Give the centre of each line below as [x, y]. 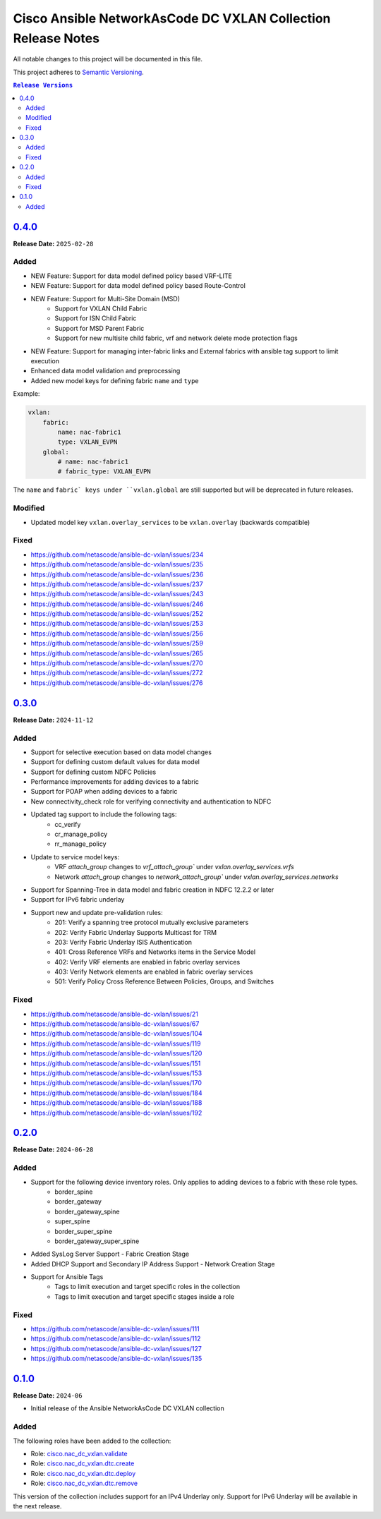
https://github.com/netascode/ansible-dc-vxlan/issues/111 [115, 1329]
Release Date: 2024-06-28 [53, 1149]
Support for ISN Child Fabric [96, 318]
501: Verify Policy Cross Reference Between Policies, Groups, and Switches [164, 981]
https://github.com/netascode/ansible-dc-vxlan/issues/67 [115, 1024]
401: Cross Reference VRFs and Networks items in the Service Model [155, 952]
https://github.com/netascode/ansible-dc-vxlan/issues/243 [117, 594]
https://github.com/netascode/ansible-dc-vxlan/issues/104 [116, 1034]
